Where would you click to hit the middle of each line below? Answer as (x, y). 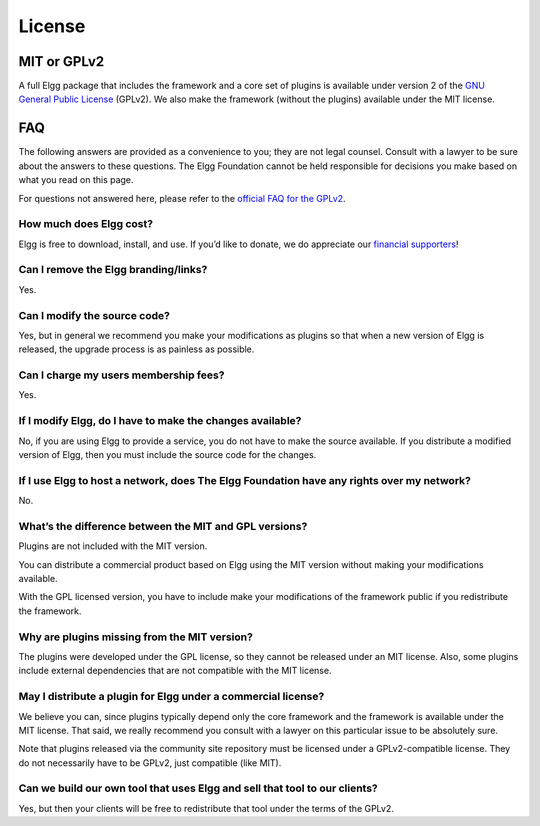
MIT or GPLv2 (61, 61)
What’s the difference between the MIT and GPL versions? (163, 526)
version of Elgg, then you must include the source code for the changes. (167, 455)
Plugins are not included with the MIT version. (113, 546)
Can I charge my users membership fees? (121, 375)
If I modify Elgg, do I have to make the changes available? (160, 421)
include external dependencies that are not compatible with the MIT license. (175, 671)
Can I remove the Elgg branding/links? (113, 270)
